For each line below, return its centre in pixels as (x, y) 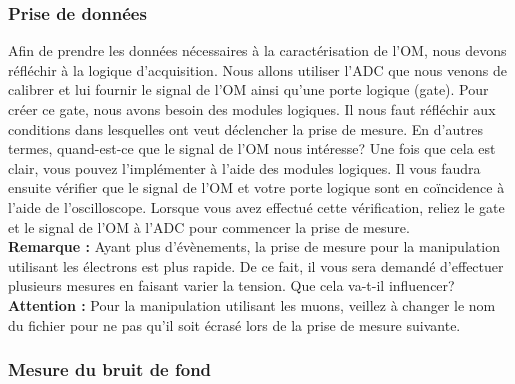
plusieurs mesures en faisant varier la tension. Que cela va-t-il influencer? (231, 285)
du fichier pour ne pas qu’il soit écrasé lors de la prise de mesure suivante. (234, 324)
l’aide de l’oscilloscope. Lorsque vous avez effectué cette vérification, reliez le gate (256, 206)
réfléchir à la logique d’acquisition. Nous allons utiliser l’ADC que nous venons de (257, 69)
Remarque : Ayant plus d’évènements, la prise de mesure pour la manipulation (254, 246)
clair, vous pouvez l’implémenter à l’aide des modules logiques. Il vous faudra (244, 167)
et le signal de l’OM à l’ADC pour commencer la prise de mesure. (209, 226)
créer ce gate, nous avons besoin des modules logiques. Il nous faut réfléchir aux (252, 109)
